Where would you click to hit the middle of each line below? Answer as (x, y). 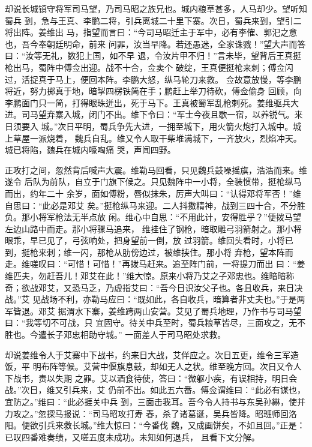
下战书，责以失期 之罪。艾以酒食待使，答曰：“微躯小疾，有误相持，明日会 (151, 378)
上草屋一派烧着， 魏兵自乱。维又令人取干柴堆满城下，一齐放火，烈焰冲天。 (153, 138)
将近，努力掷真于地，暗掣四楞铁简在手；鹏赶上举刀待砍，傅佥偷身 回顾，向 (153, 91)
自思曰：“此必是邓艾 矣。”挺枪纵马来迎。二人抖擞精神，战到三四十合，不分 (151, 205)
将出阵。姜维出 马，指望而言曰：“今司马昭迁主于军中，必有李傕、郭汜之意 (151, 32)
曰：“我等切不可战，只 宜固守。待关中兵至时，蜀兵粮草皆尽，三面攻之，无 (151, 322)
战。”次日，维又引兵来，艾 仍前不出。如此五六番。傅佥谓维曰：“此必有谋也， (155, 390)
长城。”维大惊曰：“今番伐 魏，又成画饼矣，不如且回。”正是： (188, 425)
